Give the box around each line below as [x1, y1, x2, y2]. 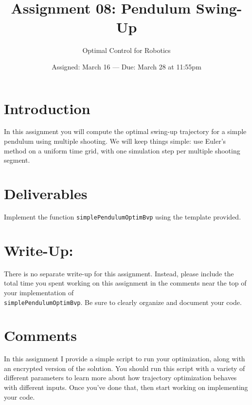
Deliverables [4, 184, 88, 203]
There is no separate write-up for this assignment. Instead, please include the [4, 268, 234, 278]
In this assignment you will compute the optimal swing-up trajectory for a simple [4, 126, 247, 136]
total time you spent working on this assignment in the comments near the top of [4, 278, 247, 288]
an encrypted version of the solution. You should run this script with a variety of [4, 363, 245, 373]
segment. [4, 155, 30, 165]
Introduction [4, 98, 90, 118]
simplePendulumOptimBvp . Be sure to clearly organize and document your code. [4, 297, 242, 307]
